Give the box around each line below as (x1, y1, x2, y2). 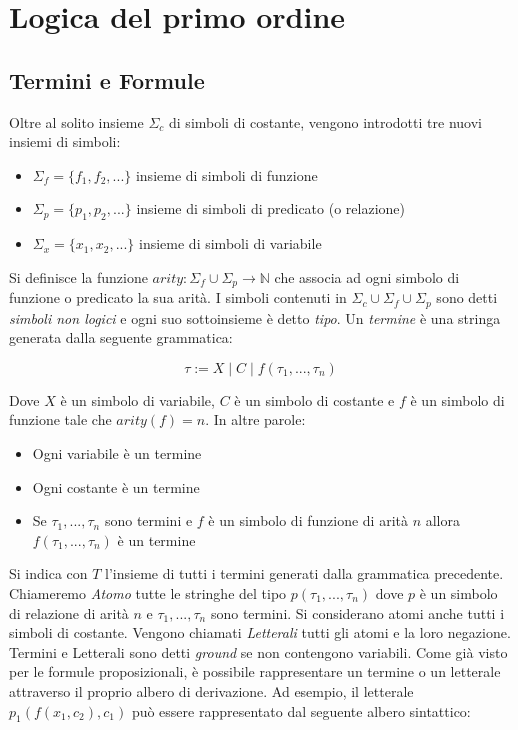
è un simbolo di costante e (234, 389, 395, 410)
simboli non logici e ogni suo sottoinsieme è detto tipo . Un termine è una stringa (9, 307, 501, 328)
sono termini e (104, 510, 193, 531)
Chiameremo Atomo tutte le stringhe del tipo (9, 583, 287, 603)
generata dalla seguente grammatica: (9, 327, 233, 348)
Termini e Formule (9, 64, 205, 95)
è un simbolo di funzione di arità (208, 510, 408, 531)
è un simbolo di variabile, (60, 389, 215, 410)
